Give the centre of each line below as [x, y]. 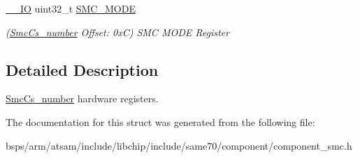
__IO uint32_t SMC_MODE [71, 8]
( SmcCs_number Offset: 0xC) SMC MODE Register [117, 32]
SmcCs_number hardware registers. [82, 98]
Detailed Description [82, 69]
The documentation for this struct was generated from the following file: [160, 121]
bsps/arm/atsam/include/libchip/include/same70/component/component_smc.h [179, 145]
